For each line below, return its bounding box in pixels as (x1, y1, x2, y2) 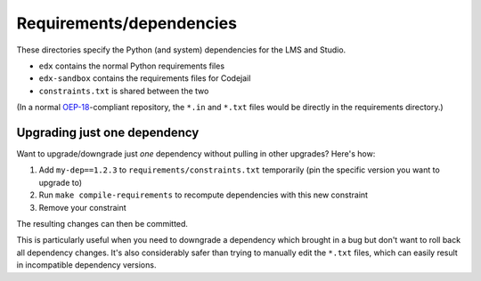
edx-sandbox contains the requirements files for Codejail (38, 73, 251, 84)
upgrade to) (38, 177, 83, 188)
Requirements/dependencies (16, 13, 238, 33)
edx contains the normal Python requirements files (38, 60, 225, 71)
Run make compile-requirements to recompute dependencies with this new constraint (38, 189, 369, 200)
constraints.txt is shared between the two (38, 85, 209, 96)
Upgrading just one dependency (16, 124, 200, 140)
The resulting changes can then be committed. (16, 218, 189, 229)
